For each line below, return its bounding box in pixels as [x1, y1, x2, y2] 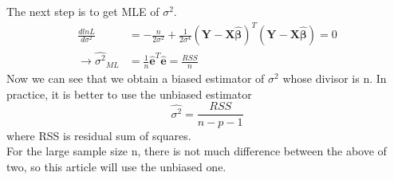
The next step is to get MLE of [6, 3, 160, 19]
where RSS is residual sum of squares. [6, 127, 191, 143]
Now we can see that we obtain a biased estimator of [6, 70, 265, 87]
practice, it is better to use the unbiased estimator [6, 85, 252, 102]
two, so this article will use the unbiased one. [6, 158, 227, 174]
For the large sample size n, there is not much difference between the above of [6, 143, 387, 159]
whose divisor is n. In [282, 70, 387, 87]
